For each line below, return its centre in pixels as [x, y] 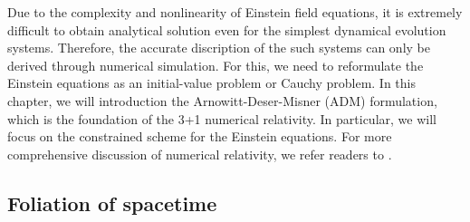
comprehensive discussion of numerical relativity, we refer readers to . [200, 154]
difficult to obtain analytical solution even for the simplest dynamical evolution [227, 29]
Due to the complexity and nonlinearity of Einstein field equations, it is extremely [235, 12]
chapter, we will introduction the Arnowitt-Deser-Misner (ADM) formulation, [222, 100]
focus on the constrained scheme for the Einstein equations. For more [200, 136]
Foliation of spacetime [112, 203]
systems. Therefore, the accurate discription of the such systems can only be [219, 48]
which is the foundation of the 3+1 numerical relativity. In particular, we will [222, 118]
